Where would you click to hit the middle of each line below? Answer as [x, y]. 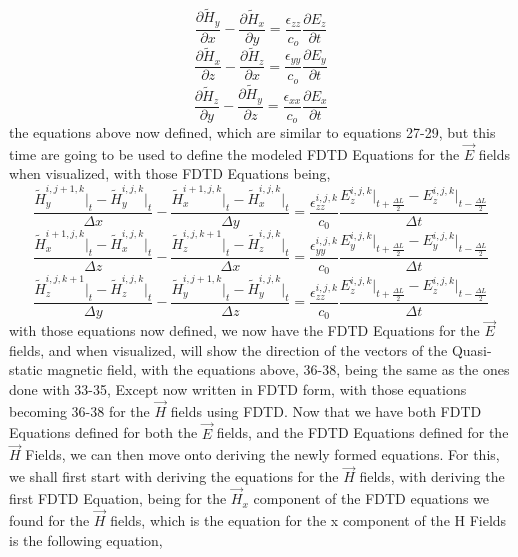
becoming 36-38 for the [79, 410]
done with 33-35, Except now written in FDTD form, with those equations [238, 389]
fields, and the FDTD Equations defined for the [362, 432]
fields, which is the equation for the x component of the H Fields [308, 519]
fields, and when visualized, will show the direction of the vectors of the [228, 349]
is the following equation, [86, 539]
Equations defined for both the [103, 432]
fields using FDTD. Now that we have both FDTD [326, 410]
